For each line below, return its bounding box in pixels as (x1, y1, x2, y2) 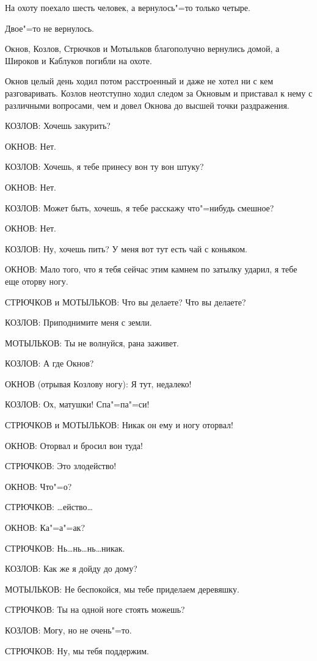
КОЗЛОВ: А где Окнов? (5, 357, 94, 370)
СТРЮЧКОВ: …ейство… (5, 500, 93, 513)
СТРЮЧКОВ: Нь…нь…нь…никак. (5, 541, 125, 554)
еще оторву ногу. (5, 274, 68, 287)
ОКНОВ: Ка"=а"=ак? (5, 521, 86, 534)
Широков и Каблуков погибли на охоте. (5, 54, 152, 67)
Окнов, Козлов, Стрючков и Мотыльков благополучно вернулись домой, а (5, 42, 280, 55)
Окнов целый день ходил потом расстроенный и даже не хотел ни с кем (5, 75, 274, 87)
